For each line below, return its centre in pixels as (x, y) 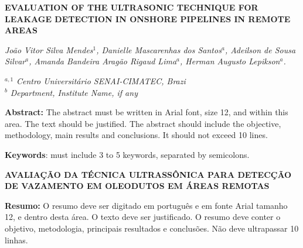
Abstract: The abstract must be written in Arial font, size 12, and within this (147, 112)
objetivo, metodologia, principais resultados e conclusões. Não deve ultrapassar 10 (152, 228)
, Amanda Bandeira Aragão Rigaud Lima (103, 61)
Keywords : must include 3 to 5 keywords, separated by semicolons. (127, 154)
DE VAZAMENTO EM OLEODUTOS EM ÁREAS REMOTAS (137, 186)
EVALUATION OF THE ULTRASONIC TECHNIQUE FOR (132, 7)
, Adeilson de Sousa (260, 49)
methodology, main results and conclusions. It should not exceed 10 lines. (136, 135)
